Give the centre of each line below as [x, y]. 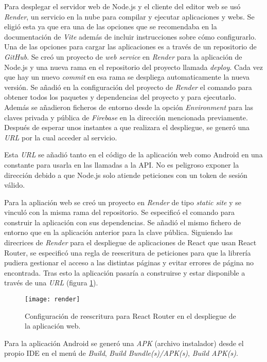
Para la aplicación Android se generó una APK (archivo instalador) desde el [124, 343]
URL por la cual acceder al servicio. [61, 137]
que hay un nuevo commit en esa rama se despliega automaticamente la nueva [127, 77]
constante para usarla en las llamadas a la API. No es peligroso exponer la [122, 164]
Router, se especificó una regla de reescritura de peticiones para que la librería [128, 252]
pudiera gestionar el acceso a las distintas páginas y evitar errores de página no [129, 263]
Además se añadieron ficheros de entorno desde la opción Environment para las [129, 107]
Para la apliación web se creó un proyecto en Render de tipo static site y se [123, 202]
